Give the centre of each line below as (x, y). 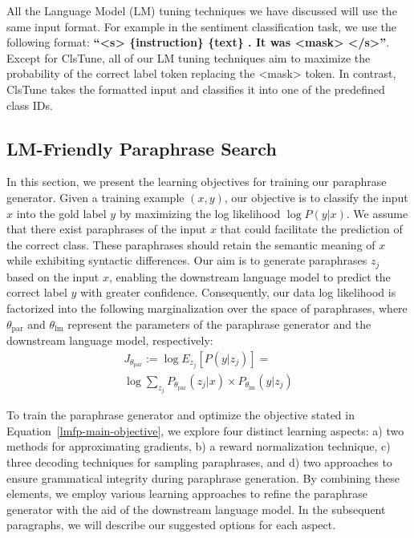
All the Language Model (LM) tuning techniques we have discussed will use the (202, 10)
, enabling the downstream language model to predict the (250, 276)
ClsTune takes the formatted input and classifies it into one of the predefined (196, 89)
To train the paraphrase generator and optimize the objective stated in (181, 415)
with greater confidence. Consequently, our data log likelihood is (238, 292)
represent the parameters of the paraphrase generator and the (219, 324)
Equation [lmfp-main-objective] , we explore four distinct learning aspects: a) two (205, 430)
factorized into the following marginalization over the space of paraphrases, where (207, 307)
